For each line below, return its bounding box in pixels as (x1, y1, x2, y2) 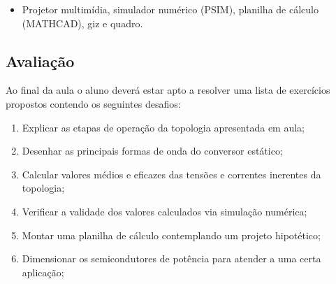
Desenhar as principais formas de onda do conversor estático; (22, 143, 283, 158)
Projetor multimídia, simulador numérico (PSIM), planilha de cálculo (22, 2, 319, 16)
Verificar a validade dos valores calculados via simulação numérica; (22, 204, 307, 218)
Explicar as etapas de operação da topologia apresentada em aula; (22, 120, 305, 134)
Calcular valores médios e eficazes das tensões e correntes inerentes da (22, 166, 321, 181)
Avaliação (6, 50, 75, 71)
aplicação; (22, 264, 64, 279)
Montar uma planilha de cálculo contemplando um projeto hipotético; (22, 227, 321, 242)
